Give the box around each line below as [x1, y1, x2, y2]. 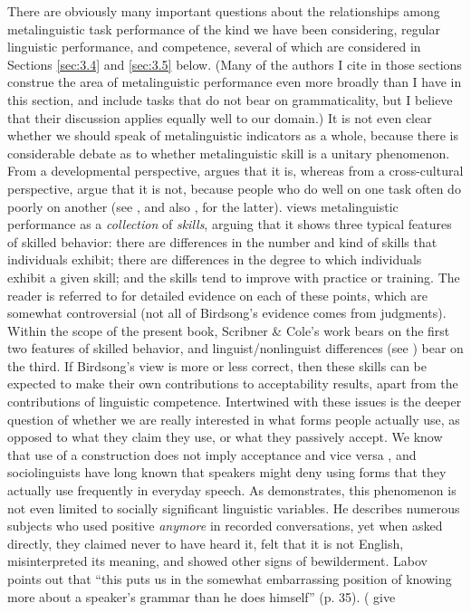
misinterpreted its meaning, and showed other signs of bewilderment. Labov [7, 551, 428, 570]
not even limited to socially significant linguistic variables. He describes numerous [7, 498, 460, 517]
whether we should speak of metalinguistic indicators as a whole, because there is [7, 126, 459, 145]
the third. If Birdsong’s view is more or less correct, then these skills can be [7, 356, 427, 375]
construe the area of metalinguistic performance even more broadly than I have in [7, 72, 462, 91]
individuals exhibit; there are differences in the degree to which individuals [7, 250, 422, 269]
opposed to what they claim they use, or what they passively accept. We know [7, 427, 443, 446]
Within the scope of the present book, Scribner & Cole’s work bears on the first [7, 321, 450, 340]
